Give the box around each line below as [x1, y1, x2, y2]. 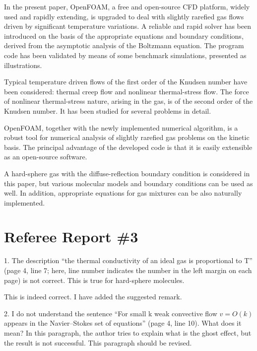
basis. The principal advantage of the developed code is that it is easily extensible [4, 141, 253, 152]
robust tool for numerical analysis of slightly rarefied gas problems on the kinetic [4, 132, 250, 142]
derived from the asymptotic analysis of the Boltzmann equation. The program [4, 40, 244, 51]
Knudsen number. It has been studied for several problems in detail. [4, 105, 211, 116]
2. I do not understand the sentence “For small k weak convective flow [4, 308, 217, 318]
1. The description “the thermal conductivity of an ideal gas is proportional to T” [4, 255, 253, 266]
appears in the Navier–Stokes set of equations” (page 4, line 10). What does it [4, 318, 242, 328]
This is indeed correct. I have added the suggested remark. [4, 291, 182, 302]
